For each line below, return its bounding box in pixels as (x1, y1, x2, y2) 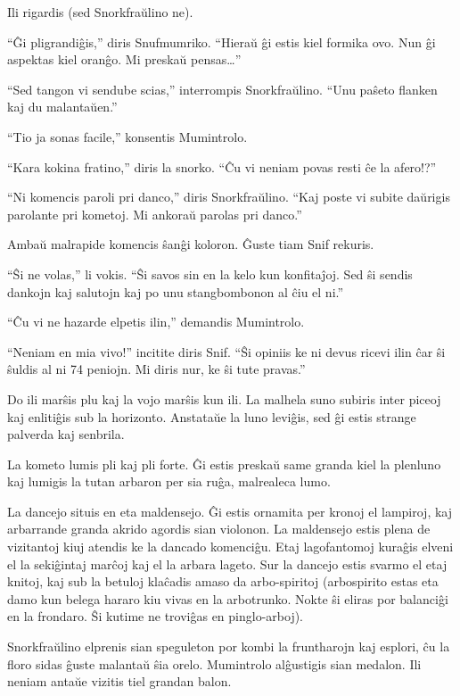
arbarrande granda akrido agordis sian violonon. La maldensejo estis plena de (7, 519, 431, 538)
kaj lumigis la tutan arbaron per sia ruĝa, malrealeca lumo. (7, 472, 331, 491)
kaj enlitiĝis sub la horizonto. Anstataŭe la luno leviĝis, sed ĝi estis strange (7, 407, 416, 426)
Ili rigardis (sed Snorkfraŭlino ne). (7, 3, 193, 21)
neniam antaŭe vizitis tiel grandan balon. (7, 672, 232, 691)
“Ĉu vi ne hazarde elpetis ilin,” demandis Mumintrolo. (7, 312, 305, 331)
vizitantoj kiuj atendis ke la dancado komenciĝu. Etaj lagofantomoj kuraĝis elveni (7, 537, 454, 556)
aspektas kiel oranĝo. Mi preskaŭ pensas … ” (7, 50, 242, 69)
